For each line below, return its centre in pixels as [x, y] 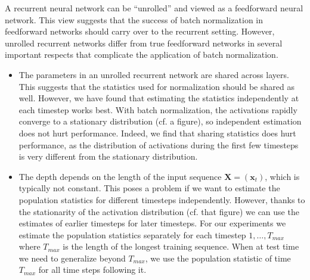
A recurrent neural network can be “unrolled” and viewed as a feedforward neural [154, 8]
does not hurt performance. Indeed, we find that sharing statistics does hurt [157, 133]
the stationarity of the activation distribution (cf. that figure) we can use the [159, 211]
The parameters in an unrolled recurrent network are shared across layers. [154, 74]
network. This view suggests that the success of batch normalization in [134, 19]
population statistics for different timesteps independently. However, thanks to [162, 199]
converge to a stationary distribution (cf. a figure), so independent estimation [160, 121]
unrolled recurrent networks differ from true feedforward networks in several [144, 43]
